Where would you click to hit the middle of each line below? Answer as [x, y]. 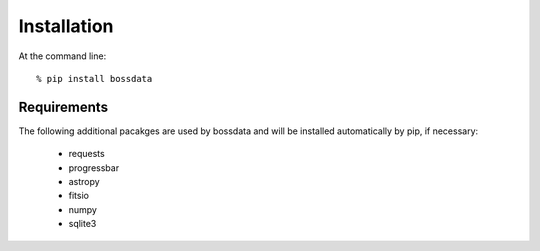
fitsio [79, 196]
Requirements [63, 106]
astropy [84, 182]
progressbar [94, 167]
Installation [66, 26]
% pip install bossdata [94, 78]
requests [86, 154]
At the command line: [62, 56]
